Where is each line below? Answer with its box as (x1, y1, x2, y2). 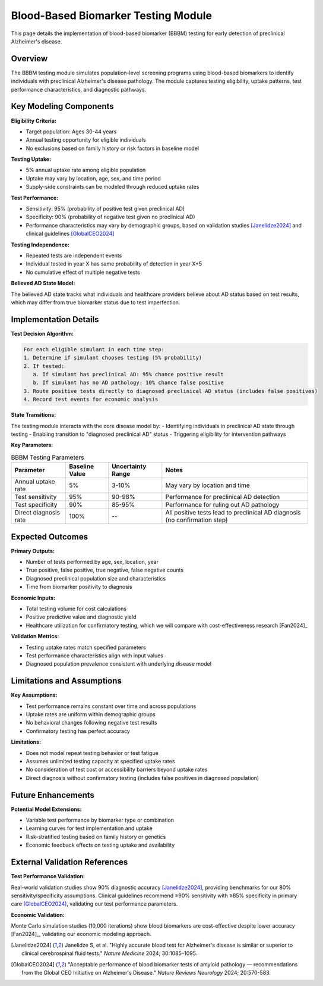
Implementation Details (11, 314, 99, 324)
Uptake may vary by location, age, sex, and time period (26, 174, 161, 182)
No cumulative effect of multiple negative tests (26, 269, 140, 276)
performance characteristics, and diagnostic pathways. (11, 86, 147, 93)
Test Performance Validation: (11, 873, 85, 880)
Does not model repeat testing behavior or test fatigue (26, 749, 159, 756)
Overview (11, 54, 48, 64)
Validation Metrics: (11, 633, 59, 640)
